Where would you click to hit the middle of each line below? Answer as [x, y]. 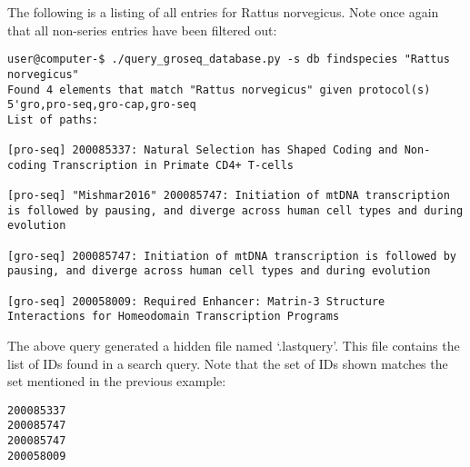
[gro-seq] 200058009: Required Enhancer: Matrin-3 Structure [196, 301]
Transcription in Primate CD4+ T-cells [173, 165]
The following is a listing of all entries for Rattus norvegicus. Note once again [223, 12]
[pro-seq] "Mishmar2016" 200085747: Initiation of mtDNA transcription [229, 196]
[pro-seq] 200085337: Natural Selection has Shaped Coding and [203, 150]
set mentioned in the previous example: [117, 381]
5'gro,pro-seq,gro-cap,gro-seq [102, 105]
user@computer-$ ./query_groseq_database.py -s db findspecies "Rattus [229, 60]
